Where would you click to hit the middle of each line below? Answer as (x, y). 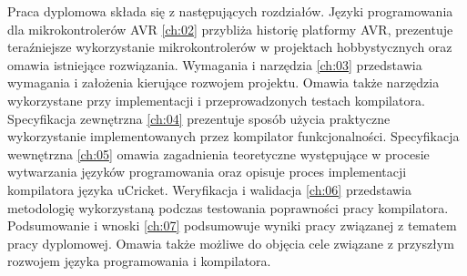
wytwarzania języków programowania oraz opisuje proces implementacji (207, 172)
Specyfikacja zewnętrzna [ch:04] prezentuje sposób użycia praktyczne (199, 118)
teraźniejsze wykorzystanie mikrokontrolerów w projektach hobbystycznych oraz (230, 47)
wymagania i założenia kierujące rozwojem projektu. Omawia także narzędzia (223, 82)
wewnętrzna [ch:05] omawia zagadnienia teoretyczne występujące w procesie (218, 153)
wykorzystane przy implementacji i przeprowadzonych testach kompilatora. (216, 100)
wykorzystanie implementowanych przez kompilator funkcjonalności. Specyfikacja (233, 136)
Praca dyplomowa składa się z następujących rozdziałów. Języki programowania (230, 11)
